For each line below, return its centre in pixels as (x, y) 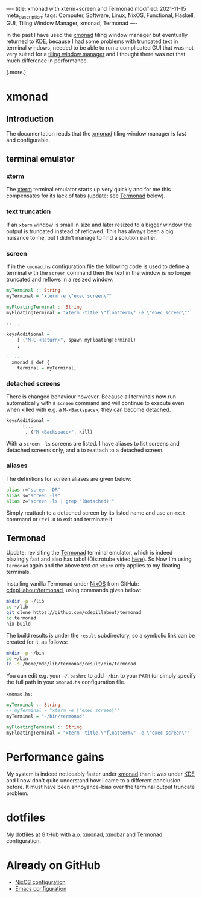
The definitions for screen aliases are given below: (69, 478)
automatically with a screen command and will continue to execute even (95, 403)
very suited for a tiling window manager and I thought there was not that (96, 54)
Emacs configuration (41, 888)
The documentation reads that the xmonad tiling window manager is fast (96, 133)
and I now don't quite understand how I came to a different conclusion (93, 780)
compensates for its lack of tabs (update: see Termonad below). (86, 196)
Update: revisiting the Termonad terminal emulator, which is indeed (90, 553)
